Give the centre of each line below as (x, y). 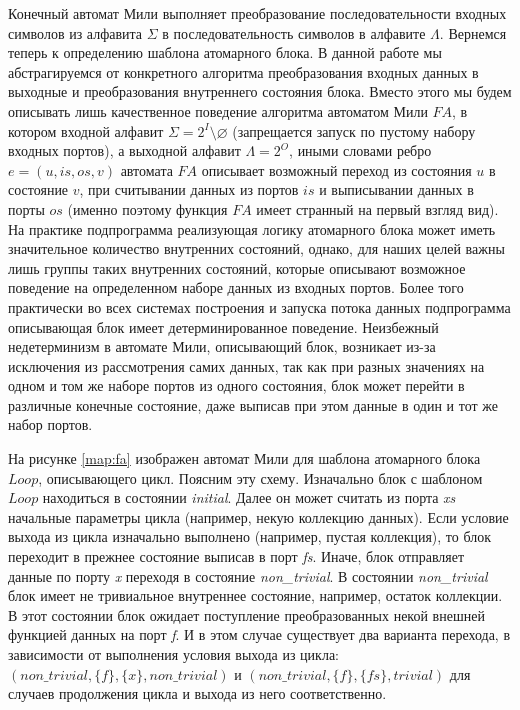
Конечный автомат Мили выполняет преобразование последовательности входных (257, 13)
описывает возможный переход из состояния (336, 169)
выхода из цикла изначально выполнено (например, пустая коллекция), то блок (250, 536)
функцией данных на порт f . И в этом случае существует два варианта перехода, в (259, 634)
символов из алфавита (75, 32)
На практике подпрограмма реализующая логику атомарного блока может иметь (252, 228)
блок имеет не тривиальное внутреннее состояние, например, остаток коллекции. (255, 595)
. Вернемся (473, 32)
